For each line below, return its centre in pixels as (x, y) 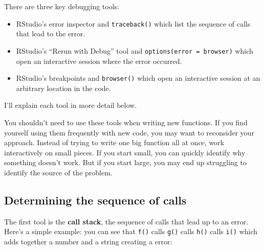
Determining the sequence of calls (95, 200)
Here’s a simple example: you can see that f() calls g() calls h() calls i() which (131, 231)
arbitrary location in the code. (63, 88)
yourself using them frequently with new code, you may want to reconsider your (129, 132)
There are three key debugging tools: (62, 6)
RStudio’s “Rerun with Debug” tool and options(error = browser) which (135, 50)
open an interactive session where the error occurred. (99, 61)
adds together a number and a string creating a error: (88, 241)
